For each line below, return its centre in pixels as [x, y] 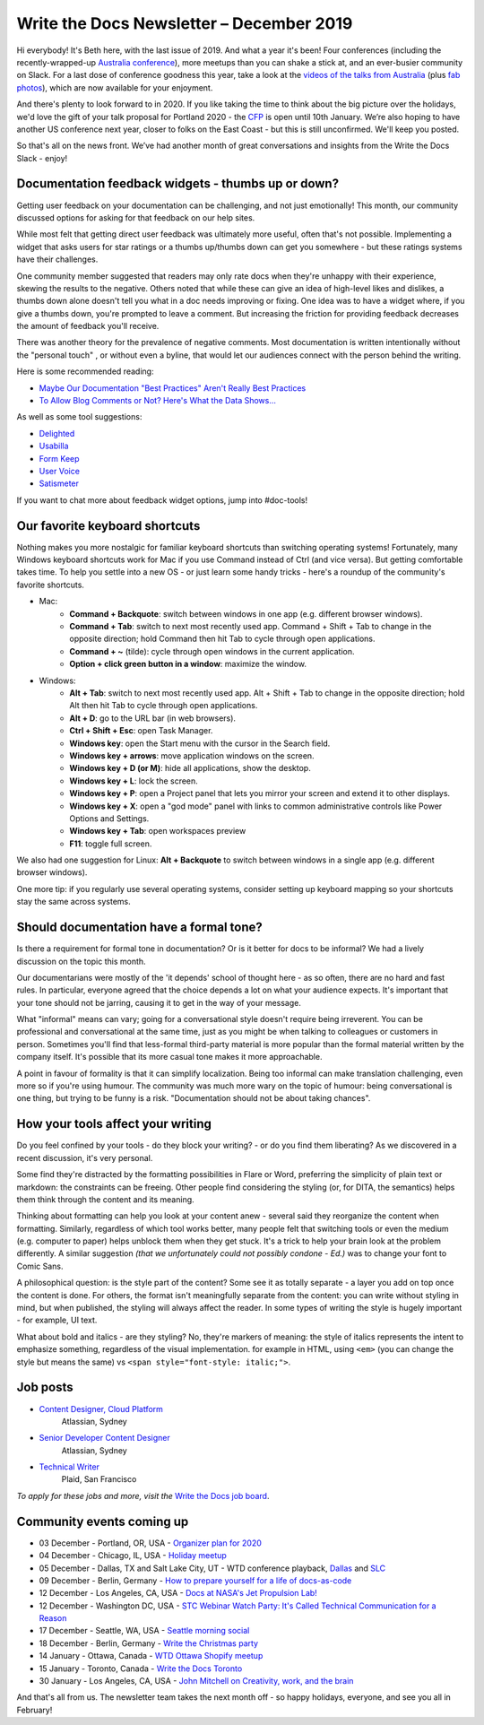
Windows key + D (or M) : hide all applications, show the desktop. [190, 768]
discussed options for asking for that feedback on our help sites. [136, 217]
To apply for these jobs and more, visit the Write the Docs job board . [143, 1495]
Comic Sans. [40, 1266]
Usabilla [54, 446]
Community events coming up [103, 1521]
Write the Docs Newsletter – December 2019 [185, 23]
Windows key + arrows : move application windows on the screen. [192, 755]
